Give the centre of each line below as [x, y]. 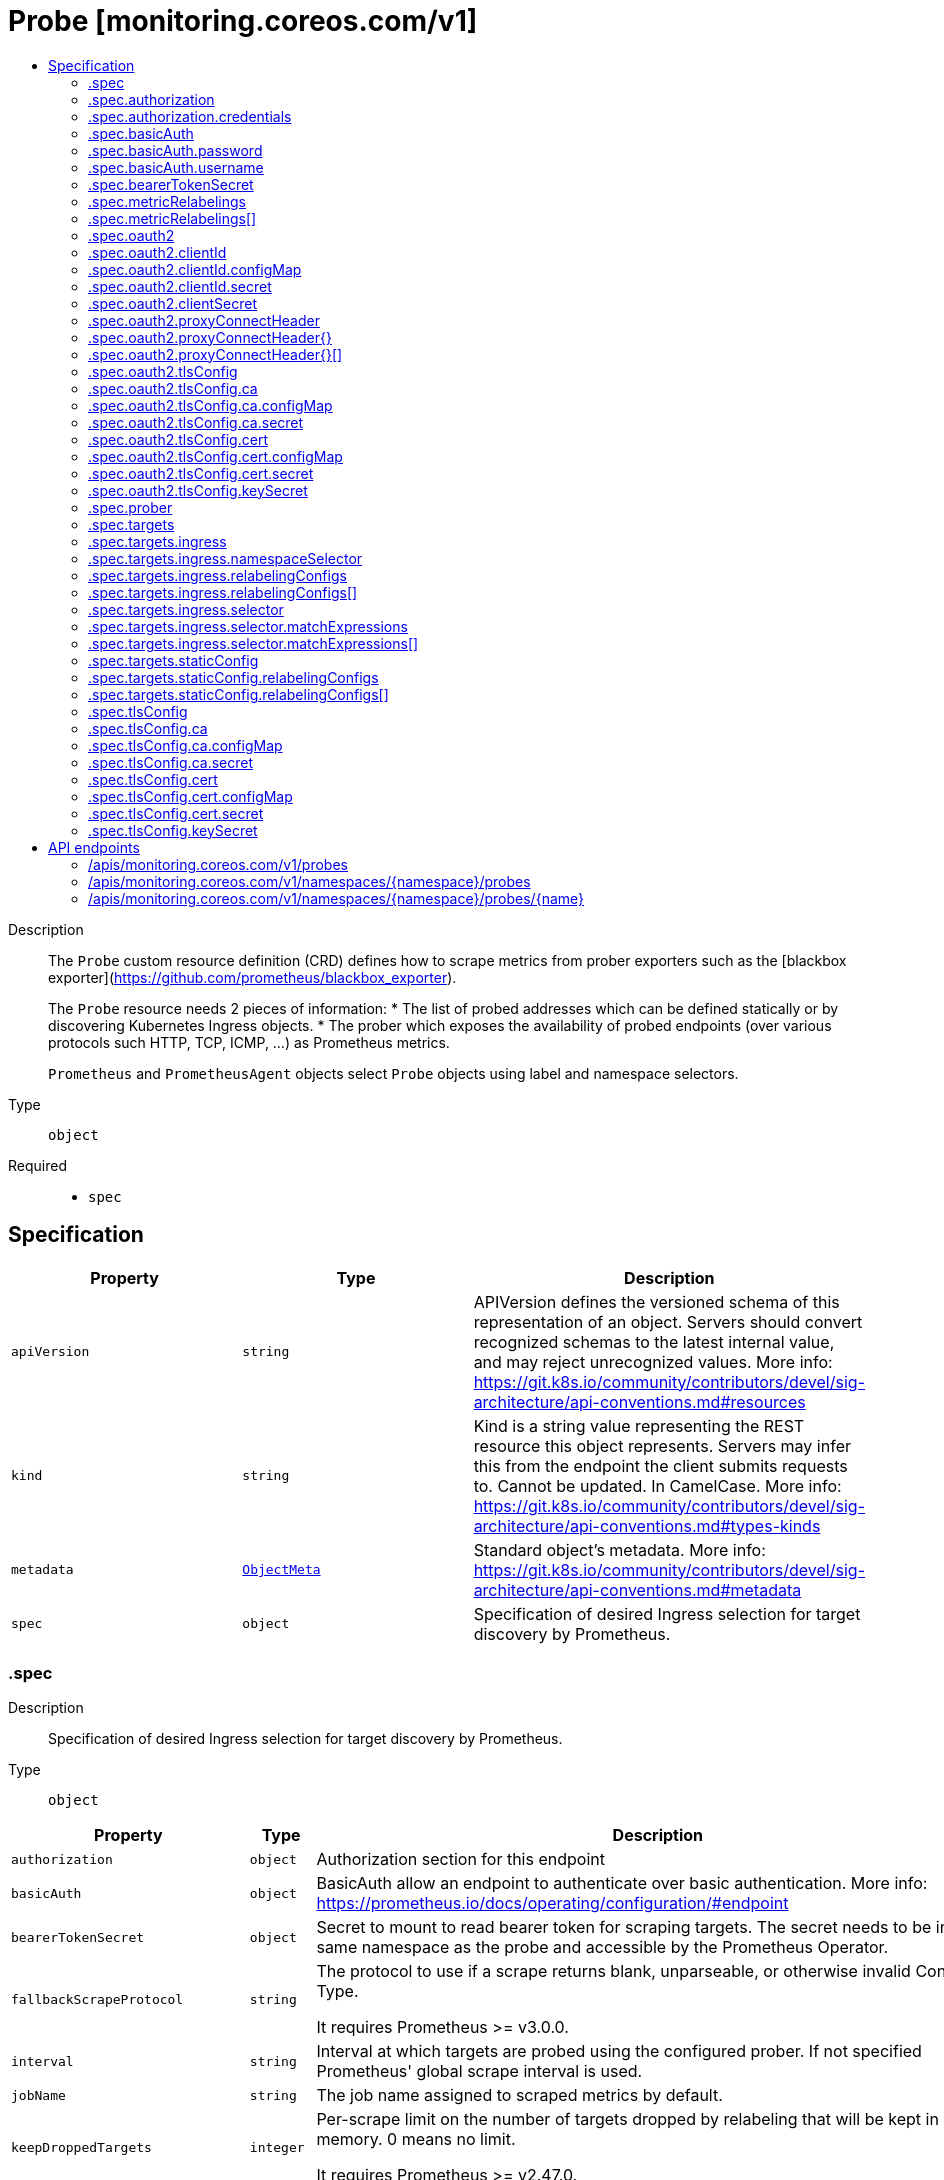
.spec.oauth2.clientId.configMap [195, 269]
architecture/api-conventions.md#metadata [637, 1589]
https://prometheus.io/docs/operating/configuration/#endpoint [552, 1903]
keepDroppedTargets [81, 2147]
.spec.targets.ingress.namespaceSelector [225, 558]
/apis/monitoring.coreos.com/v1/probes [218, 864]
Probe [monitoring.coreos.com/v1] [243, 21]
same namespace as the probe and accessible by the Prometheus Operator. [602, 1947]
